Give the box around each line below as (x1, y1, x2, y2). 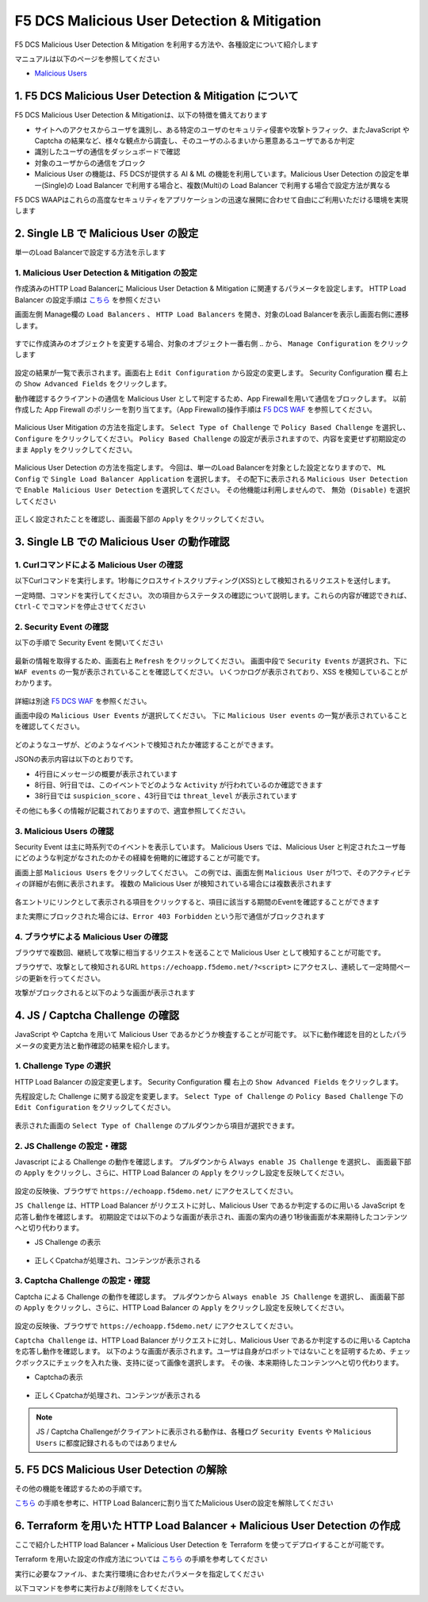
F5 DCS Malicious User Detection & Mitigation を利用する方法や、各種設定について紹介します (14, 40, 319, 49)
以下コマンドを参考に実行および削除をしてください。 (14, 1584, 189, 1593)
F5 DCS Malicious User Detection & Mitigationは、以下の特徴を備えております (14, 110, 268, 120)
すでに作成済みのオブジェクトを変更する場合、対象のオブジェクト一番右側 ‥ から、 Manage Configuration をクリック (14, 338, 408, 348)
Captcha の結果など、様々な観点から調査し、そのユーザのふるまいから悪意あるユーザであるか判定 (34, 136, 355, 146)
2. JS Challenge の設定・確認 (14, 1140, 127, 1151)
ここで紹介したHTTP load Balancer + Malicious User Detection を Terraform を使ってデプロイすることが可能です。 (14, 1539, 388, 1549)
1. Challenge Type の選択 (14, 1060, 111, 1071)
